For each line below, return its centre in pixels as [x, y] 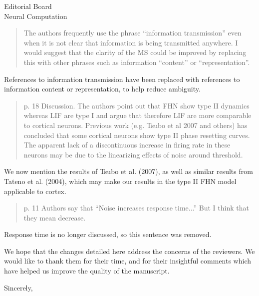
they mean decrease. [55, 217]
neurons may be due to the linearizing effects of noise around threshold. [133, 154]
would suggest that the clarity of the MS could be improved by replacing [135, 52]
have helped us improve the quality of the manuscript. [87, 271]
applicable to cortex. [35, 191]
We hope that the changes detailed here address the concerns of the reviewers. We [129, 251]
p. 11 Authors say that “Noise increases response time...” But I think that [136, 208]
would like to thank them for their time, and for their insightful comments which [128, 261]
